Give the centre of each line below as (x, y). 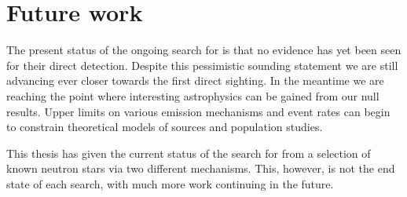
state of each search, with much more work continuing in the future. (170, 183)
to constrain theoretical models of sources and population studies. (165, 127)
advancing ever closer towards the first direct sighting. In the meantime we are (195, 80)
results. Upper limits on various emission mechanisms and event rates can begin (198, 111)
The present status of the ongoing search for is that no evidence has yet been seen (204, 50)
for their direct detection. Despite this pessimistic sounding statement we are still (202, 65)
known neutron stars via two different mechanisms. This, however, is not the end (201, 168)
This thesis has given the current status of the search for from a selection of (189, 153)
